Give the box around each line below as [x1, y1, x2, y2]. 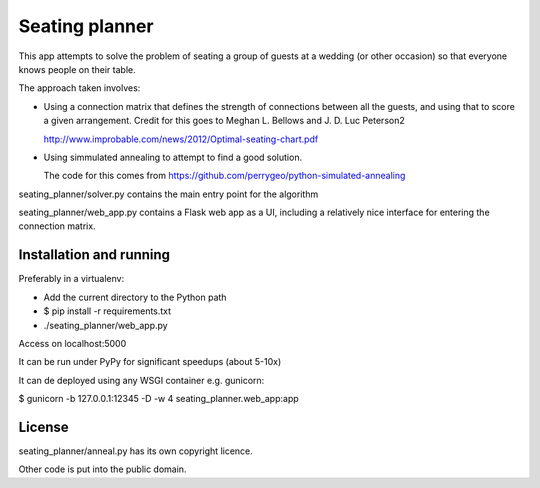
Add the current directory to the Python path [43, 291, 227, 303]
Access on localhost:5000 [18, 337, 127, 349]
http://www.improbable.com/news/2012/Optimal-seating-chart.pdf [43, 133, 319, 145]
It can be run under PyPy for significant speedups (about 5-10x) [18, 356, 282, 368]
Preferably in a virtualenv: [18, 273, 125, 285]
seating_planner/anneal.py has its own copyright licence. [18, 445, 254, 457]
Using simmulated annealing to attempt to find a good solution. [43, 151, 303, 163]
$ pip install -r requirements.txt [43, 305, 172, 317]
